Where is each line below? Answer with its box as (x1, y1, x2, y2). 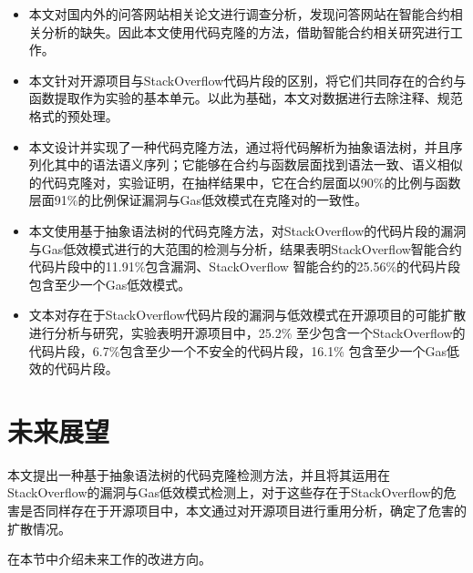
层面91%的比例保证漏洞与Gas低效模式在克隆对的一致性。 (28, 190, 367, 210)
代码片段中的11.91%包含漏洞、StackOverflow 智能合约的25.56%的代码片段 (28, 257, 461, 276)
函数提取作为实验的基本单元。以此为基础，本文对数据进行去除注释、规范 (28, 88, 463, 107)
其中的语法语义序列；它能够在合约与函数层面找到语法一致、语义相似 (54, 155, 463, 174)
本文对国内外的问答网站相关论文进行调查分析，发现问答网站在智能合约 (28, 5, 450, 23)
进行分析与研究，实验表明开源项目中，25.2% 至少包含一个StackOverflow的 (28, 322, 466, 342)
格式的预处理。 (28, 106, 118, 125)
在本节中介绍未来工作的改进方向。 (7, 549, 211, 568)
